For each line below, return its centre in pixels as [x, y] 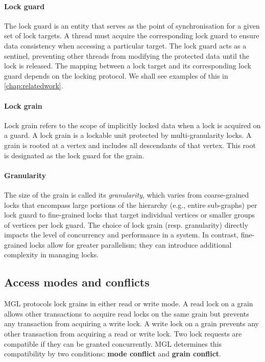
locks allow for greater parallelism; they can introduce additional [130, 244]
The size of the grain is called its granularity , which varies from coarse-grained [127, 194]
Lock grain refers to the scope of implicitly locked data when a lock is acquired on [132, 125]
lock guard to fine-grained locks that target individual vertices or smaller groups [129, 215]
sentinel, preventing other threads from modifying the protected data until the [127, 55]
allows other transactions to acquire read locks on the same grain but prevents [127, 313]
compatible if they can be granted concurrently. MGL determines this [113, 343]
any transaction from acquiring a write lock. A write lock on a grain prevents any [131, 323]
